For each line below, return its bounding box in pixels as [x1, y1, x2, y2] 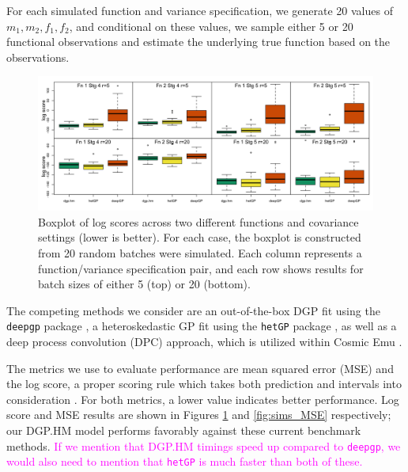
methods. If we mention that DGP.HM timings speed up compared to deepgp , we [6, 437, 401, 454]
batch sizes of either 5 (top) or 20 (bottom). [38, 276, 251, 292]
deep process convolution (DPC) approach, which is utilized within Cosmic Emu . [6, 333, 402, 349]
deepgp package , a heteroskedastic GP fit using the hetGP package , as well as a [6, 318, 397, 334]
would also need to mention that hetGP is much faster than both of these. [6, 453, 363, 470]
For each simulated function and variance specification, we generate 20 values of [6, 2, 393, 18]
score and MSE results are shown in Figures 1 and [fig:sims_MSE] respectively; [6, 406, 391, 423]
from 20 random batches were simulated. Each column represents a [38, 244, 362, 261]
